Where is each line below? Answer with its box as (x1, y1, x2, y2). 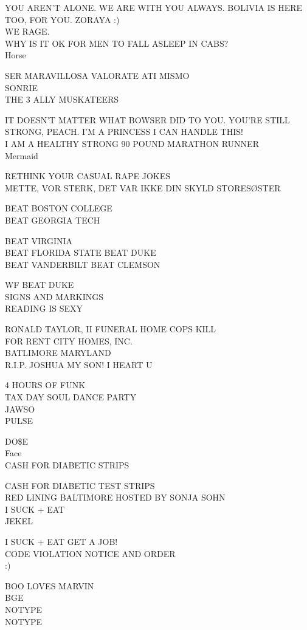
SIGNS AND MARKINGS (5, 290, 103, 303)
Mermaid (5, 149, 38, 162)
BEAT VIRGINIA (5, 234, 73, 247)
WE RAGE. (5, 25, 50, 38)
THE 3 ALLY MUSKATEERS (5, 93, 119, 106)
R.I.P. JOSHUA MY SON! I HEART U (5, 358, 153, 371)
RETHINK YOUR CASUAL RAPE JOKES (5, 169, 171, 182)
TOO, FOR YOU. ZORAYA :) (5, 13, 120, 26)
